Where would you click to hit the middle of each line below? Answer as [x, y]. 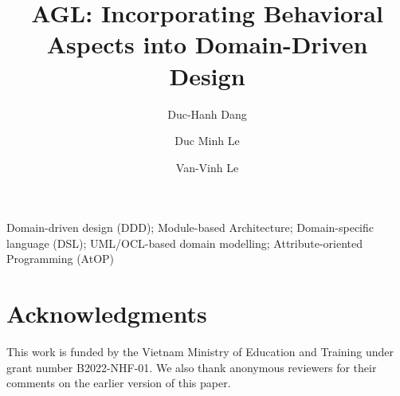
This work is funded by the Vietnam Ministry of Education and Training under [200, 352]
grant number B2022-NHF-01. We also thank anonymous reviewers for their [192, 367]
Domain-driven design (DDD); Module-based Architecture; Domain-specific [190, 227]
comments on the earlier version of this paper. [119, 383]
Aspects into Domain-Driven [207, 44]
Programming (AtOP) [61, 259]
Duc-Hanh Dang [207, 114]
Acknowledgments [107, 314]
